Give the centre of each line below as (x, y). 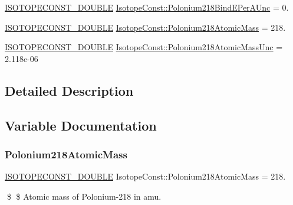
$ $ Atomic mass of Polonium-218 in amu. (84, 196)
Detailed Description (69, 90)
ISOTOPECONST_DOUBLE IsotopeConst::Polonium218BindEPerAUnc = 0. (147, 7)
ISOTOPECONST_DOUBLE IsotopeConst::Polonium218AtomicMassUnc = (144, 47)
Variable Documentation (81, 125)
